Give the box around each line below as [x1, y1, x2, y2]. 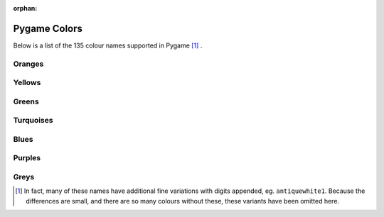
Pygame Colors [13, 22, 83, 35]
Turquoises [13, 116, 53, 126]
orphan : [13, 4, 38, 12]
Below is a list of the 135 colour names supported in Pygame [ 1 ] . [13, 41, 203, 50]
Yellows [13, 78, 41, 88]
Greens [13, 96, 39, 106]
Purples [13, 153, 41, 163]
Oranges [13, 59, 44, 69]
